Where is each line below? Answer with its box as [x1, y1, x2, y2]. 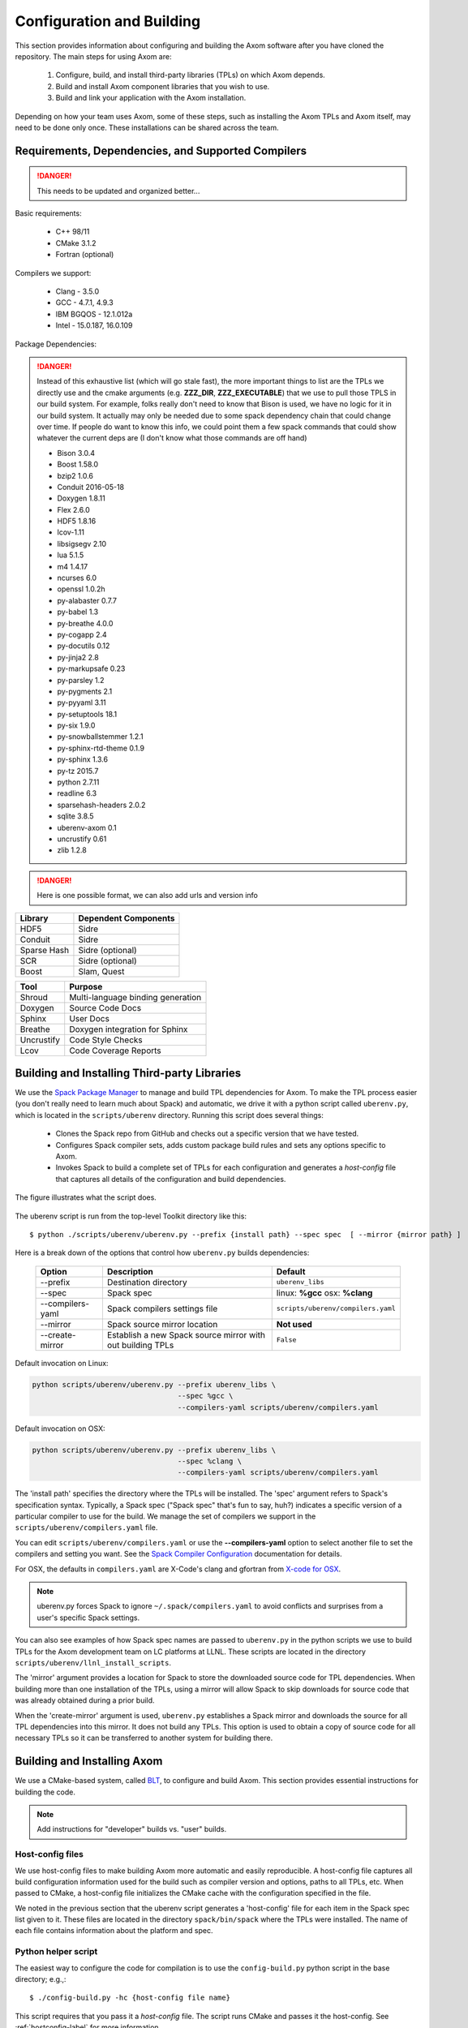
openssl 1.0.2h [57, 584, 105, 594]
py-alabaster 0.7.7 [57, 595, 118, 605]
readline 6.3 [57, 788, 97, 798]
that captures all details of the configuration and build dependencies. [55, 1174, 286, 1184]
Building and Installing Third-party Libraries [15, 1066, 242, 1080]
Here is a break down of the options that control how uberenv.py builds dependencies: [15, 1248, 310, 1257]
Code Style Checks [69, 1034, 143, 1046]
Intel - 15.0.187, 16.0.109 [55, 320, 133, 330]
